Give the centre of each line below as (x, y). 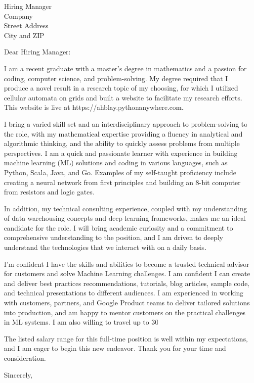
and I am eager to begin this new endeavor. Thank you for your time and (115, 348)
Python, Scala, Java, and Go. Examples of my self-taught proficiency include (120, 172)
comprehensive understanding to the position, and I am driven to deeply (114, 237)
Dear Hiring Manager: (37, 52)
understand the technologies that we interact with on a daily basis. (105, 247)
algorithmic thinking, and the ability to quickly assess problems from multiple (122, 143)
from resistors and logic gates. (49, 192)
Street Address (26, 25)
